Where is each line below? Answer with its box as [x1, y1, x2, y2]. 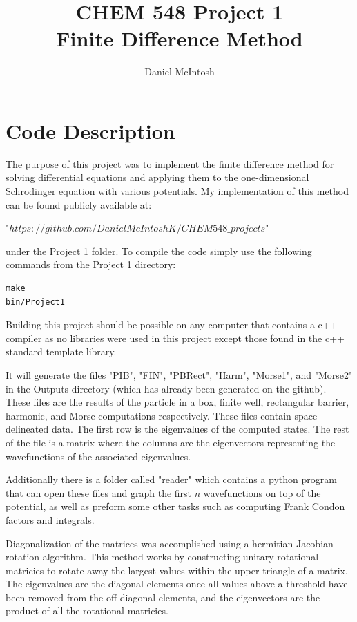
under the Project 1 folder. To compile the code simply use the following [6, 243, 312, 258]
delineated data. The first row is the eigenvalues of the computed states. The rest [6, 422, 349, 436]
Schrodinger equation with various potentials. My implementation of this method [6, 184, 349, 198]
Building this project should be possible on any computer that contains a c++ [6, 317, 338, 332]
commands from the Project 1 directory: [6, 257, 176, 272]
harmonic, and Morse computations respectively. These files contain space [6, 408, 318, 422]
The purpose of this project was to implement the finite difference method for [6, 156, 334, 171]
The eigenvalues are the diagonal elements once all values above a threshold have [6, 576, 348, 591]
